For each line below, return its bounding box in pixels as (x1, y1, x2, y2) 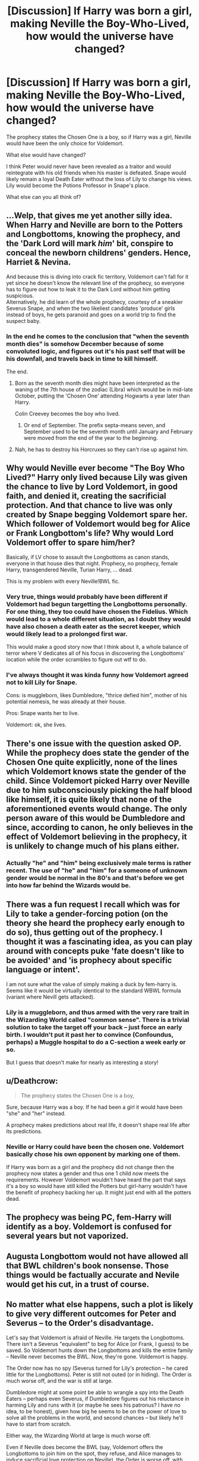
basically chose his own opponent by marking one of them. (6, 1150, 181, 1158)
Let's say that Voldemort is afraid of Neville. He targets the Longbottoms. (6, 1333, 185, 1341)
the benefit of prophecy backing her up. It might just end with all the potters (6, 1189, 192, 1196)
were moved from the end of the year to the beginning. (23, 434, 159, 442)
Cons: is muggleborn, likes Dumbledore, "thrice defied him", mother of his (6, 692, 187, 699)
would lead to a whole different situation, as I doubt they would (6, 615, 191, 623)
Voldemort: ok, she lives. (6, 721, 67, 728)
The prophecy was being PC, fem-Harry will (6, 1213, 172, 1223)
